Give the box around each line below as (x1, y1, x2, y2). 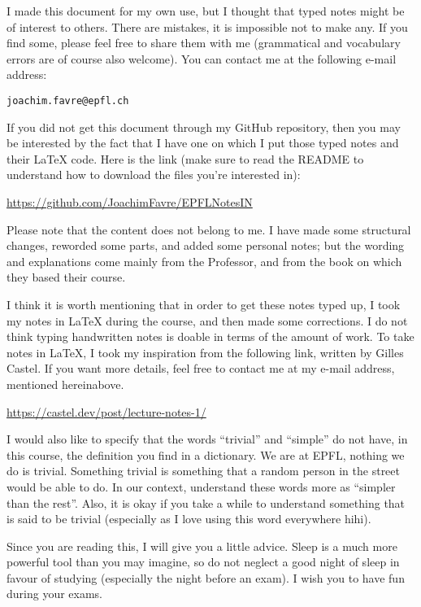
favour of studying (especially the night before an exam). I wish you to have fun (7, 569, 405, 586)
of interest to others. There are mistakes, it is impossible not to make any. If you (7, 18, 408, 35)
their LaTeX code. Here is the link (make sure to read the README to (7, 150, 364, 167)
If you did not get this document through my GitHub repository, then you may (7, 118, 401, 135)
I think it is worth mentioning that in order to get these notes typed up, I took (7, 295, 401, 312)
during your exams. (7, 585, 103, 602)
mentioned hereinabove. (7, 375, 124, 392)
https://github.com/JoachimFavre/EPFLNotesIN (7, 194, 253, 210)
